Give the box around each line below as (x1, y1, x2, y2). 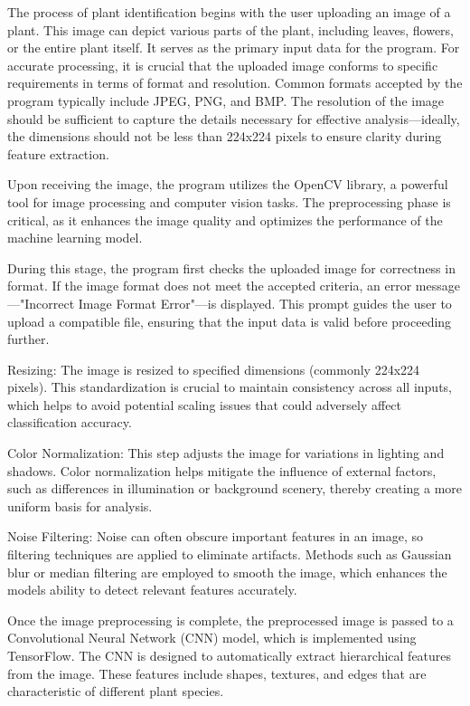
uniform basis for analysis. (7, 496, 153, 515)
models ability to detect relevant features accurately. (7, 580, 297, 599)
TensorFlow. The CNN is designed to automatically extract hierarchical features (7, 646, 452, 664)
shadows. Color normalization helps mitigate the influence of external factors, (7, 461, 437, 480)
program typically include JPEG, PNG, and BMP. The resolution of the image (7, 91, 445, 110)
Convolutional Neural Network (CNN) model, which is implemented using (7, 628, 417, 647)
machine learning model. (7, 228, 143, 247)
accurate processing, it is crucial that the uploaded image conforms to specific (7, 55, 438, 74)
